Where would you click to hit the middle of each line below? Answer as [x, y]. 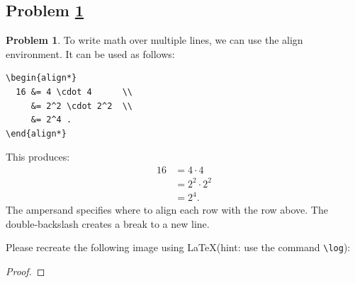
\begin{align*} [41, 78]
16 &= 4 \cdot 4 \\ [74, 92]
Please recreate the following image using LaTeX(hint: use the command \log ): [178, 247]
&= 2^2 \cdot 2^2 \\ [81, 106]
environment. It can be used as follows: [90, 53]
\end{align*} [36, 133]
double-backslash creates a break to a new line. [108, 223]
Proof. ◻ [26, 271]
